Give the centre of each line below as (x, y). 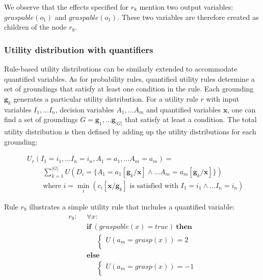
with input (223, 98)
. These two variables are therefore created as (188, 17)
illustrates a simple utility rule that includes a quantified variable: (132, 206)
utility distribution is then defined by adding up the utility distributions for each (130, 132)
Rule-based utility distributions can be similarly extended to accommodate (121, 68)
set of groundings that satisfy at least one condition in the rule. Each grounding (129, 89)
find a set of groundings (41, 119)
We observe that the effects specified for (67, 7)
